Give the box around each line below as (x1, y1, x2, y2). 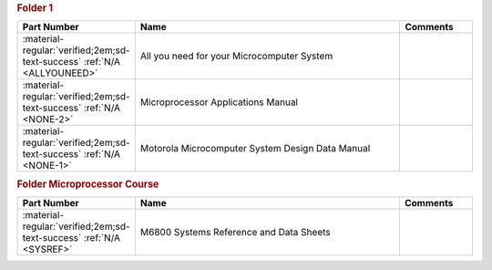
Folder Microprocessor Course (16, 178, 159, 191)
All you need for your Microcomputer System (139, 50, 333, 63)
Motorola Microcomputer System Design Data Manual (139, 142, 371, 155)
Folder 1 (16, 2, 54, 14)
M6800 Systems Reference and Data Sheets (139, 225, 332, 238)
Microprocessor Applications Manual (139, 96, 298, 109)
